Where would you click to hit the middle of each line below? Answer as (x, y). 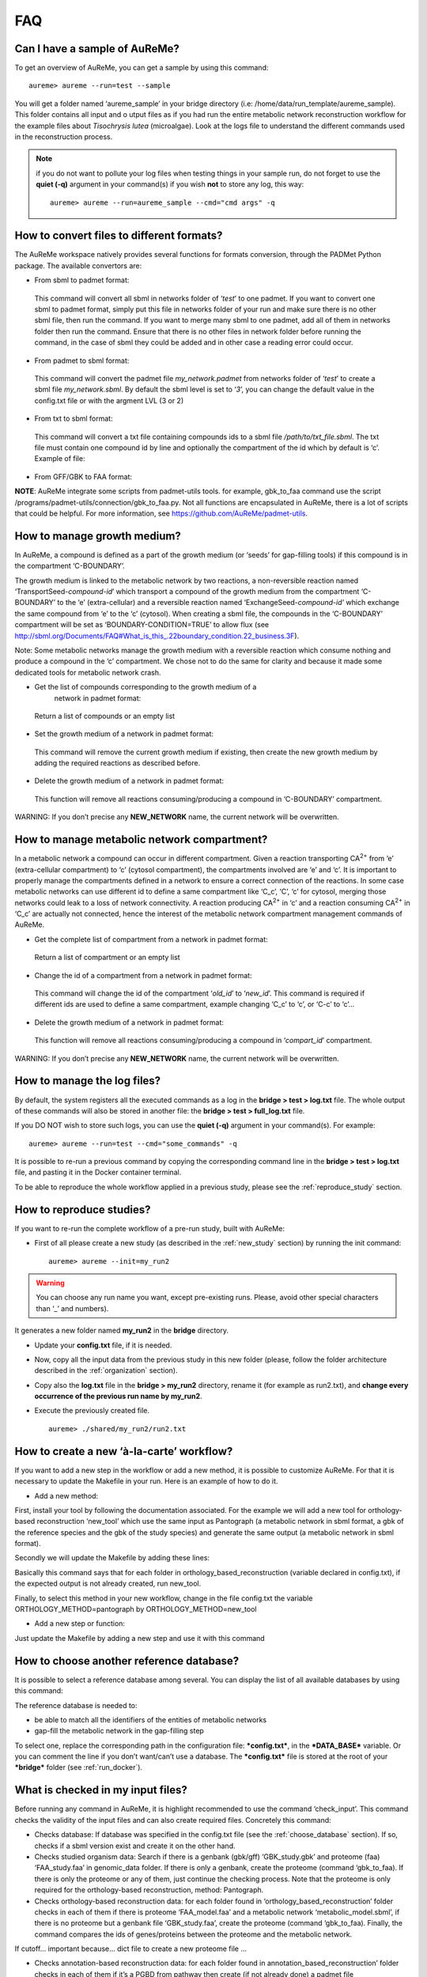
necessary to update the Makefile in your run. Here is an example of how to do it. (146, 1481)
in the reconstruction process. (64, 137)
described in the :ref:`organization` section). (106, 1370)
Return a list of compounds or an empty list (105, 716)
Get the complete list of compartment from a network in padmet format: (151, 939)
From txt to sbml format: (74, 418)
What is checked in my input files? (101, 1790)
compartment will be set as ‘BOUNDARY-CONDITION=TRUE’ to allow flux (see (142, 625)
